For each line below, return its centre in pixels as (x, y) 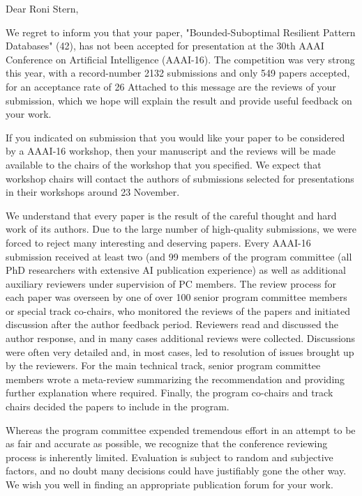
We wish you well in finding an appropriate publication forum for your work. (169, 484)
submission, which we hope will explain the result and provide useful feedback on (179, 100)
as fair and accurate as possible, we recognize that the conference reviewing (167, 443)
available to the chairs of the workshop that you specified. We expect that (164, 164)
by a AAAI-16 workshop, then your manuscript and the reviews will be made (171, 151)
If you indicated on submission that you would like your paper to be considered (175, 137)
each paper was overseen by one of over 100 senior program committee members (176, 297)
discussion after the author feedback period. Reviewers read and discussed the (172, 324)
